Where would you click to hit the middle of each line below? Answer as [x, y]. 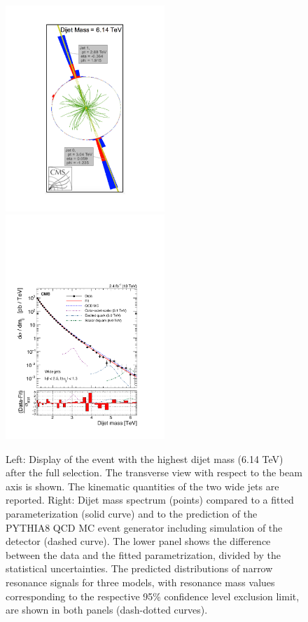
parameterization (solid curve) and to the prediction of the [132, 513]
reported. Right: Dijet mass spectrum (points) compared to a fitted [150, 500]
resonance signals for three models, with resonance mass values [140, 582]
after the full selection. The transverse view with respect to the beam [154, 472]
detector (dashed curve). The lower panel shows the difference [138, 541]
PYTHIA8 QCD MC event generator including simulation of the [144, 527]
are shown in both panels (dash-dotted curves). [107, 610]
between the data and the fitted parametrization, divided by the [143, 554]
